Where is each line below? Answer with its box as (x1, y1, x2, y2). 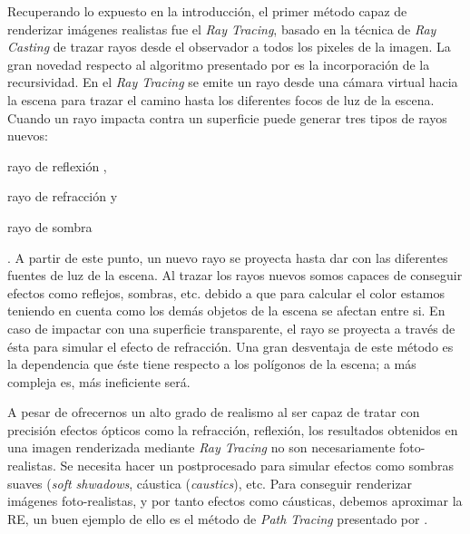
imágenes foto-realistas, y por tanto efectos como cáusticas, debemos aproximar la (7, 491, 463, 510)
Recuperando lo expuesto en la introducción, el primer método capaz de (7, 2, 407, 20)
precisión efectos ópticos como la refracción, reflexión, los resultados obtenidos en (7, 420, 458, 439)
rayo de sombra (7, 217, 93, 236)
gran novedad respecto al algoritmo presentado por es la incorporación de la (7, 54, 430, 73)
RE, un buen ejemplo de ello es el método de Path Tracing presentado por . (7, 509, 428, 528)
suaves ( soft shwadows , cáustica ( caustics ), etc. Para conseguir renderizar (7, 473, 413, 492)
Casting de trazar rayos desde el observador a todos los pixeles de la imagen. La (7, 37, 451, 56)
